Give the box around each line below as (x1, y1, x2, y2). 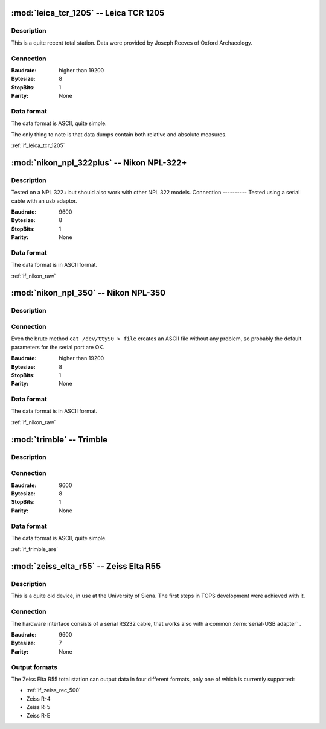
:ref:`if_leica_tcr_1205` (11, 142, 65, 149)
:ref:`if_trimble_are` (11, 546, 59, 553)
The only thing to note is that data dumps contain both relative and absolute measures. (11, 130, 227, 138)
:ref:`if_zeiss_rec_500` (26, 687, 81, 694)
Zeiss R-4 (26, 695, 51, 702)
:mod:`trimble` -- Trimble (11, 435, 108, 445)
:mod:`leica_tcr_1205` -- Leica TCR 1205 (11, 8, 165, 18)
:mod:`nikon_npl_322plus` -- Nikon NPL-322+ (11, 158, 187, 168)
